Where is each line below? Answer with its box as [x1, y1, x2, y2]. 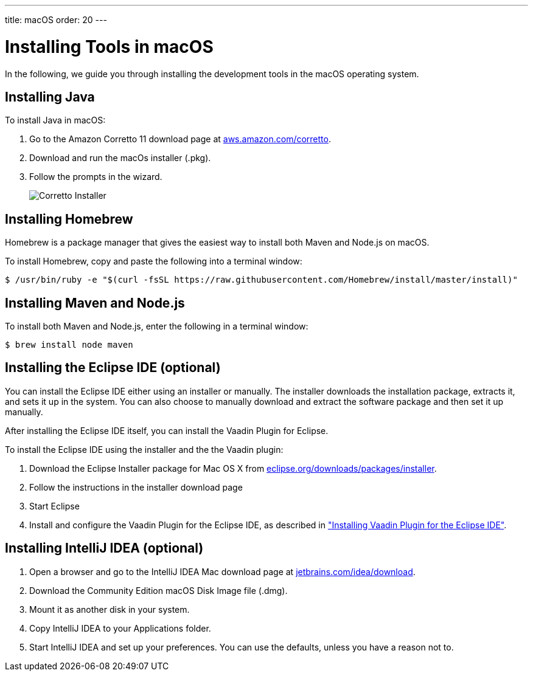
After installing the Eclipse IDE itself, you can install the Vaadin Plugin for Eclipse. [5, 425, 329, 436]
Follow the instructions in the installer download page [29, 481, 243, 492]
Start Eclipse [29, 500, 80, 511]
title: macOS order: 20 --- [5, 15, 107, 25]
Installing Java [5, 89, 95, 105]
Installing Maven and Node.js [5, 295, 185, 311]
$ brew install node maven [5, 340, 133, 350]
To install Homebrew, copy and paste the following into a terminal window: [5, 256, 302, 267]
